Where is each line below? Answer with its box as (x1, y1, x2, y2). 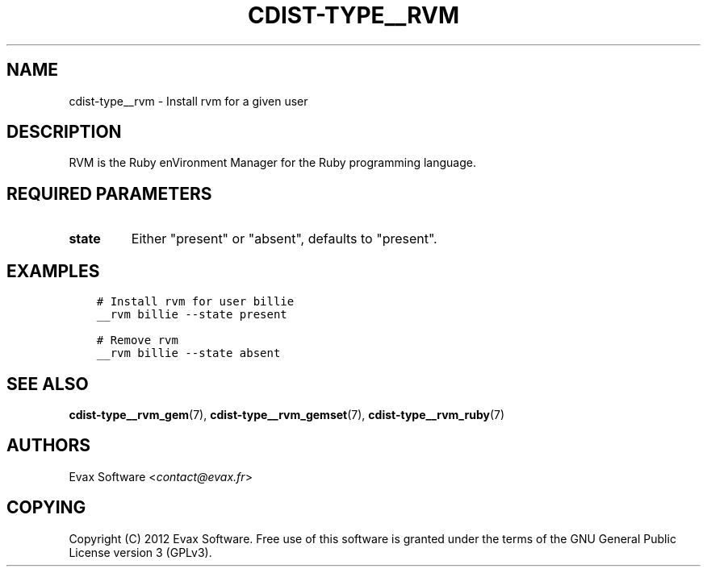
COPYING (6, 497, 86, 518)
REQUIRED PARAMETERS (6, 183, 212, 204)
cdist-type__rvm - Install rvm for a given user (69, 93, 308, 108)
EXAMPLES (6, 260, 100, 281)
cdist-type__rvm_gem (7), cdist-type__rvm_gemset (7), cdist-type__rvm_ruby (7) (69, 407, 505, 421)
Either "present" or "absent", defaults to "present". (131, 230, 437, 247)
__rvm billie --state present (96, 308, 287, 322)
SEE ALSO (6, 373, 89, 394)
